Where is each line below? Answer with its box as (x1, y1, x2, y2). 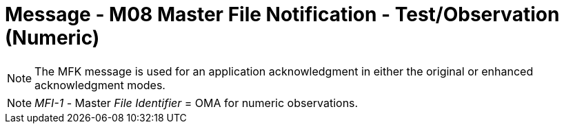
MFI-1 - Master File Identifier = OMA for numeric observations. (34, 95, 359, 110)
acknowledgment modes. (34, 78, 165, 92)
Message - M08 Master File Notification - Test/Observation (5, 3, 560, 26)
